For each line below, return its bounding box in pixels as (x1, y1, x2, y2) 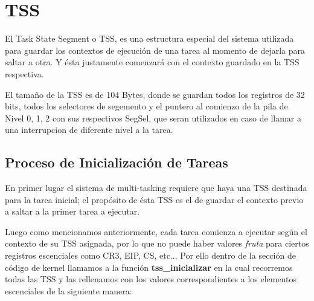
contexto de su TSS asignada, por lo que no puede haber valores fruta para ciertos (5, 237, 309, 250)
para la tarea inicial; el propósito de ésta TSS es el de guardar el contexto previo (5, 193, 304, 206)
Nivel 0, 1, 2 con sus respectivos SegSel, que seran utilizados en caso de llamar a (5, 111, 301, 124)
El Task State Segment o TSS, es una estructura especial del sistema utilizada (5, 32, 294, 45)
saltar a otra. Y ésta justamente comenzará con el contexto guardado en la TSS (5, 56, 300, 68)
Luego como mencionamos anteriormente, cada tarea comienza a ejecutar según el (5, 225, 307, 238)
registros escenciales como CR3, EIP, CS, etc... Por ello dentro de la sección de (5, 249, 296, 262)
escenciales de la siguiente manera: (5, 284, 132, 297)
